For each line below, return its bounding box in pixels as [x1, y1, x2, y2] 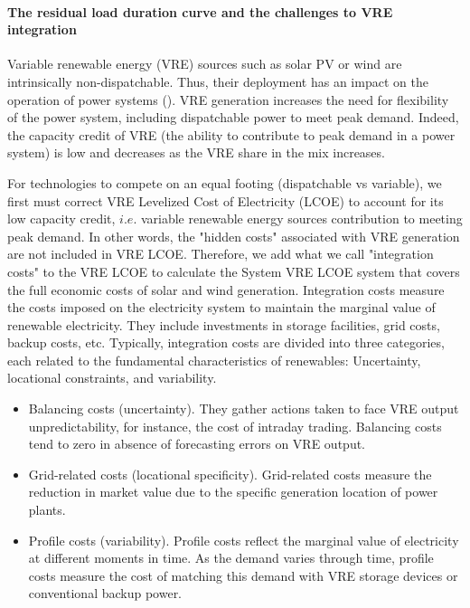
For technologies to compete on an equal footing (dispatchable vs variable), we [7, 173, 442, 192]
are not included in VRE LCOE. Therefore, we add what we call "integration [7, 244, 434, 263]
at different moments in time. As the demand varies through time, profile [28, 548, 434, 567]
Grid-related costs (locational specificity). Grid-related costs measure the [28, 464, 432, 483]
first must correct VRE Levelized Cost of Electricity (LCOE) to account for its [7, 191, 444, 210]
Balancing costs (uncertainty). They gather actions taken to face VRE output [28, 399, 459, 418]
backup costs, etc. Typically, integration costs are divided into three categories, [7, 333, 445, 352]
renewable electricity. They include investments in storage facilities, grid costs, [7, 315, 440, 334]
